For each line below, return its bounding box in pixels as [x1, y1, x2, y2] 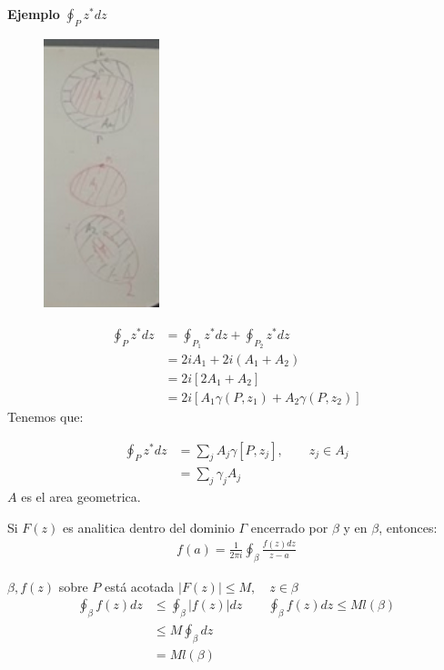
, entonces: [378, 517, 438, 536]
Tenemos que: [7, 407, 84, 426]
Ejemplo [7, 5, 60, 23]
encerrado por [250, 517, 328, 536]
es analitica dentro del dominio [63, 517, 235, 536]
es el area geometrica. [21, 487, 141, 506]
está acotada [105, 576, 175, 595]
